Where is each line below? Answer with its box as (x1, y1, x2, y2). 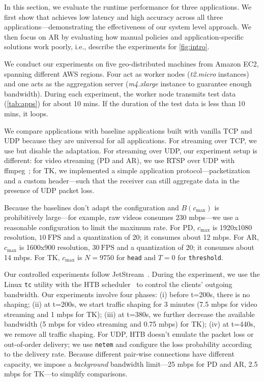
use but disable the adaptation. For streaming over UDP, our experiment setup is (4, 145, 257, 155)
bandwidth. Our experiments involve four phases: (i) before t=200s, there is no (4, 289, 250, 299)
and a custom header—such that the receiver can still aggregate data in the (4, 175, 240, 185)
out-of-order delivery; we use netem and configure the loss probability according (4, 338, 252, 349)
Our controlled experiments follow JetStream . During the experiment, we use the (4, 269, 260, 279)
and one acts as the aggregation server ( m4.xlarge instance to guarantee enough (4, 78, 252, 89)
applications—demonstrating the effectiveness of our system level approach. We (4, 21, 251, 32)
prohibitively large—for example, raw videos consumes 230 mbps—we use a (4, 212, 239, 222)
